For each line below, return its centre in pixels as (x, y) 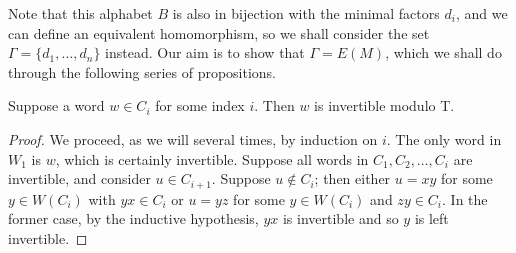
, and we (481, 13)
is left (431, 218)
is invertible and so (340, 218)
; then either (352, 178)
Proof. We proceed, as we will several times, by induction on (193, 138)
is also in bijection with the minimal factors (306, 13)
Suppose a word (56, 105)
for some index (200, 105)
